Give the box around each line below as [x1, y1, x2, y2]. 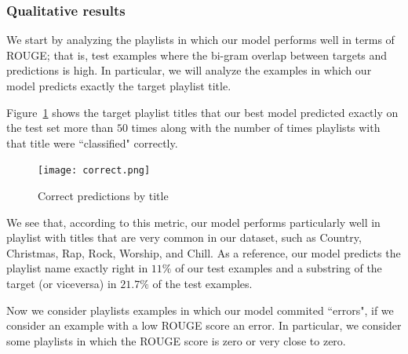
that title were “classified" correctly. [6, 134, 178, 151]
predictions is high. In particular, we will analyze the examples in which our [6, 62, 372, 78]
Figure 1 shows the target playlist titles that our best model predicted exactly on [6, 104, 399, 120]
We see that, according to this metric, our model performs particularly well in [6, 213, 381, 230]
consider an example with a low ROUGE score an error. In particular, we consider [6, 317, 402, 334]
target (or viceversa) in [6, 276, 117, 291]
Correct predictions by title [38, 188, 169, 204]
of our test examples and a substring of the [175, 260, 382, 276]
